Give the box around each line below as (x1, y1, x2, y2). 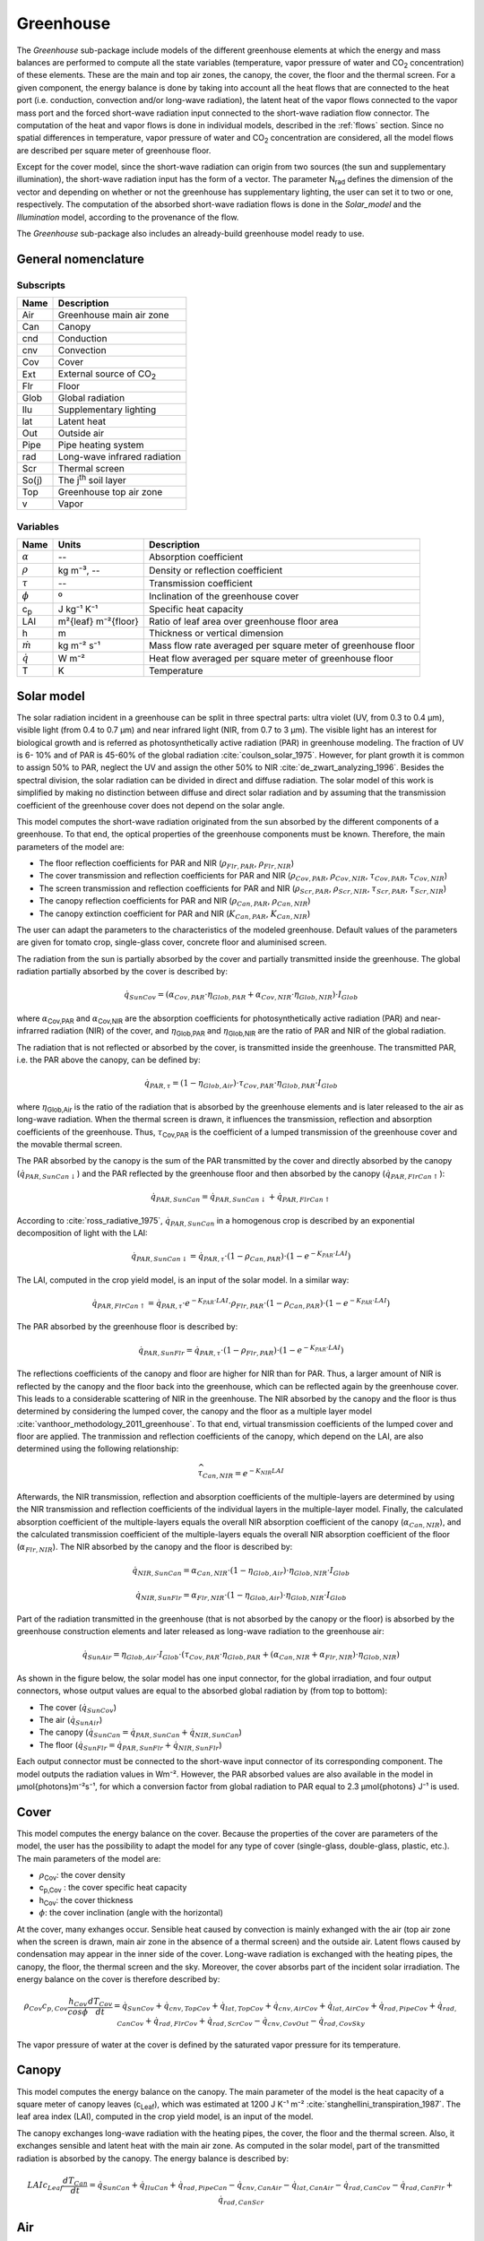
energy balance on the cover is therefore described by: (16, 1974, 220, 1985)
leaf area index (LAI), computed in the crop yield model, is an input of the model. (16, 2111, 314, 2122)
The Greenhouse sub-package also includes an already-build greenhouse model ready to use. (16, 229, 365, 239)
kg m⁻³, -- (57, 564, 100, 576)
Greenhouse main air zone (57, 309, 169, 322)
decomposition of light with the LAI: (16, 1227, 148, 1238)
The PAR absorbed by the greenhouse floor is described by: (16, 1321, 238, 1332)
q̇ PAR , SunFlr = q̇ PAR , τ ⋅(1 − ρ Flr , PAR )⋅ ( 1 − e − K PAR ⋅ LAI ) (137, 1343, 344, 1357)
